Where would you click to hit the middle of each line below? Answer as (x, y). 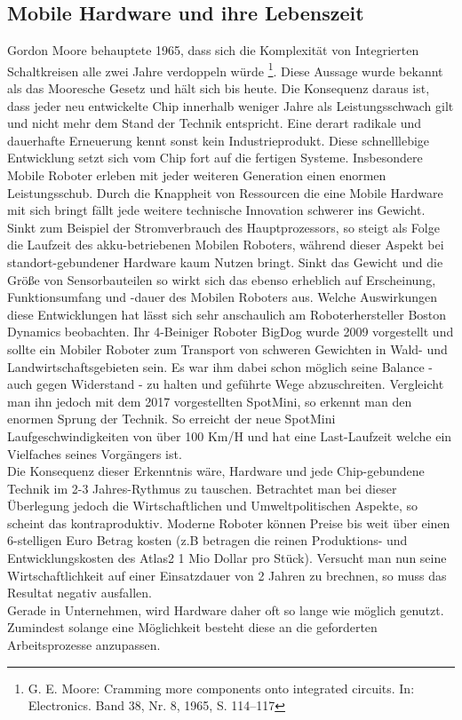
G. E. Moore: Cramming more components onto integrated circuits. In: (221, 688)
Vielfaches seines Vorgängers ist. (95, 453)
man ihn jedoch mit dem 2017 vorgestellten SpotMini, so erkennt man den (210, 401)
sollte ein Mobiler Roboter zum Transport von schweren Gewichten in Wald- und (227, 348)
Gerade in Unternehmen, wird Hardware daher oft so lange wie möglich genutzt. (226, 609)
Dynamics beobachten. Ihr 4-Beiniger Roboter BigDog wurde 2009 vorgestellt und (231, 332)
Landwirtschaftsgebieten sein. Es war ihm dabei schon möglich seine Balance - (220, 366)
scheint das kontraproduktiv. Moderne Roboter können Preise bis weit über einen (229, 522)
